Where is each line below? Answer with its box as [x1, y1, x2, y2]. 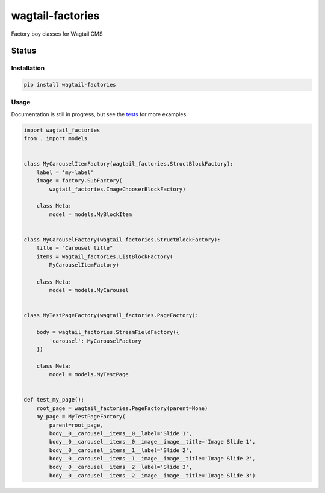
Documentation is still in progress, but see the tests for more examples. [11, 110, 188, 117]
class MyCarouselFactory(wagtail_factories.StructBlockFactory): [23, 236, 221, 243]
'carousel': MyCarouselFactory [49, 337, 141, 344]
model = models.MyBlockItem [49, 211, 132, 218]
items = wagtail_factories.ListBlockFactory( [36, 253, 173, 260]
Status [11, 46, 37, 56]
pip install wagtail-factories [23, 81, 117, 88]
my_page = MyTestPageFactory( [36, 413, 126, 420]
